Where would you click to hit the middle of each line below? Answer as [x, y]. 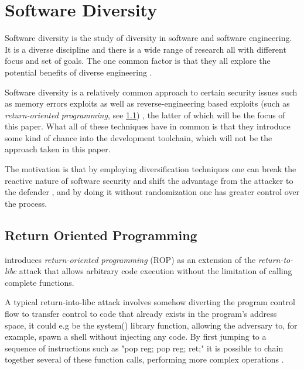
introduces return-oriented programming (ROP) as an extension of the [130, 259]
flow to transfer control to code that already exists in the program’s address [141, 314]
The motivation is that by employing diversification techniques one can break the [151, 169]
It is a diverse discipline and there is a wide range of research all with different [146, 49]
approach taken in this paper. [58, 149]
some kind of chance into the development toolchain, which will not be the [139, 137]
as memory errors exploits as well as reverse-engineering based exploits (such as [147, 103]
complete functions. [40, 282]
